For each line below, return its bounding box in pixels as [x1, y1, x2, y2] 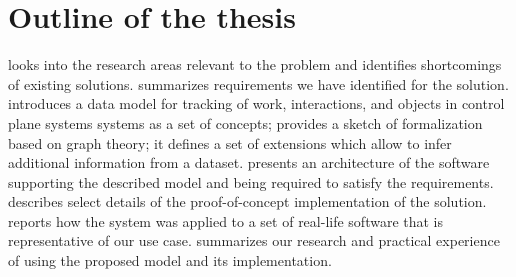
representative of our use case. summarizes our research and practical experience [8, 230, 500, 251]
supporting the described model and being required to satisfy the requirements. [8, 171, 494, 192]
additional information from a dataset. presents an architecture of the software [8, 152, 490, 173]
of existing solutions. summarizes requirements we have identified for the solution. [8, 73, 509, 94]
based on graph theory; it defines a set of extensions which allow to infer [8, 132, 452, 153]
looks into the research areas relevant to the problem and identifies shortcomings [8, 54, 502, 75]
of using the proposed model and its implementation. [8, 250, 332, 271]
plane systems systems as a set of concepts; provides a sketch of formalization [8, 112, 483, 133]
